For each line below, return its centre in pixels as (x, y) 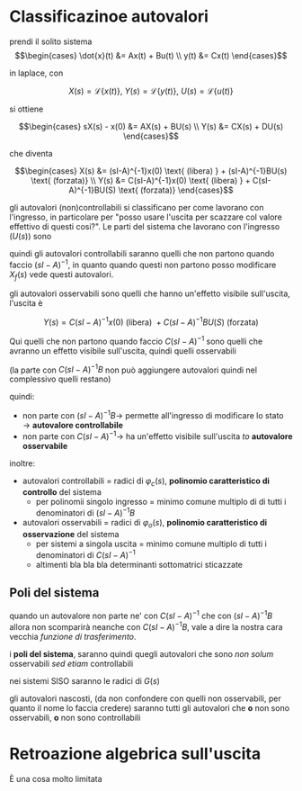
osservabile (45, 445)
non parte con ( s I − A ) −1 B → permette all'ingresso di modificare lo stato (153, 415)
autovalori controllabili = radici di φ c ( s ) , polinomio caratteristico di (146, 481)
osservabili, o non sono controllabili (75, 717)
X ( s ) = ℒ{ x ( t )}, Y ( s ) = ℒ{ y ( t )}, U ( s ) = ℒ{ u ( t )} (151, 91)
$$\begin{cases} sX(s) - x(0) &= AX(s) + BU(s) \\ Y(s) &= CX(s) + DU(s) (151, 126)
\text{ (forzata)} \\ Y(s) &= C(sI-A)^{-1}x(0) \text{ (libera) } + (141, 180)
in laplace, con (36, 73)
